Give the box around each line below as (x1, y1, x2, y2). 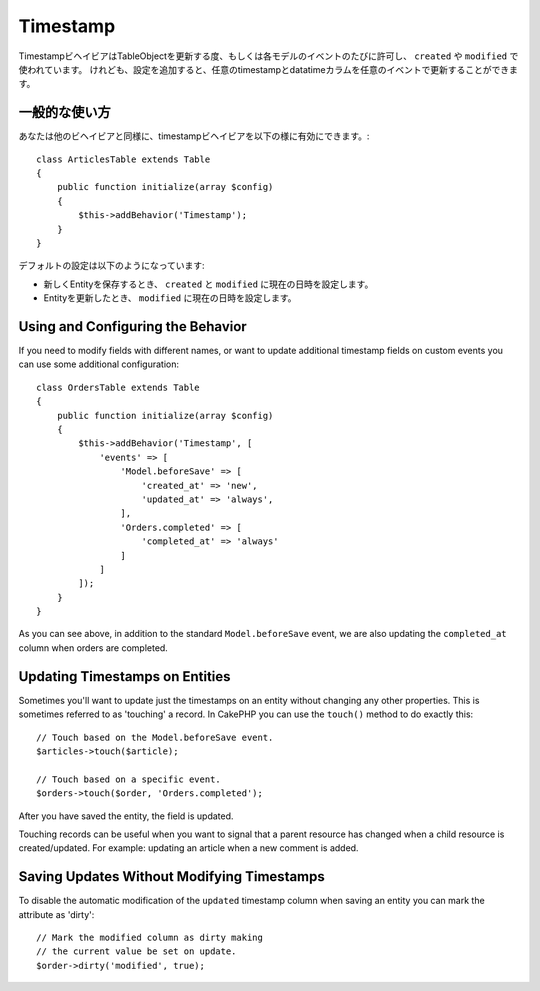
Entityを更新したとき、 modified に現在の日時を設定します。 (43, 292, 297, 304)
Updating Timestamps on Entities (18, 668, 231, 685)
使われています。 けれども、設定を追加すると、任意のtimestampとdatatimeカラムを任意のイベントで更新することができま (18, 63, 519, 75)
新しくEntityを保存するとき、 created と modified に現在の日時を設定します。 (43, 278, 374, 290)
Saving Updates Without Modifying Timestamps (18, 868, 325, 885)
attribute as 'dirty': (18, 908, 95, 920)
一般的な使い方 (18, 104, 111, 121)
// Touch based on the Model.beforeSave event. (36, 731, 274, 743)
